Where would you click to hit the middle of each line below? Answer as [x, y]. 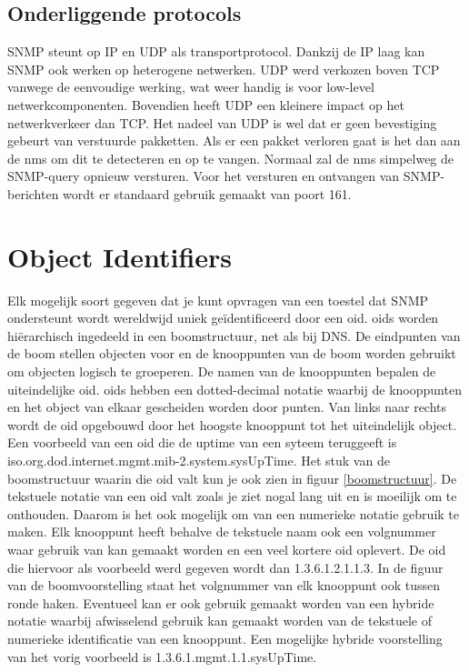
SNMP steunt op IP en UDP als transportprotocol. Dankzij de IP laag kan [216, 51]
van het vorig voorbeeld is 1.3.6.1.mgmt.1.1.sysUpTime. [162, 656]
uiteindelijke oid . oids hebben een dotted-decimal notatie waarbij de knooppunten [234, 389]
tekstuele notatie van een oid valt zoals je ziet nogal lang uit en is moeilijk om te [232, 496]
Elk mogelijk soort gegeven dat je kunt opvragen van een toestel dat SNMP [218, 300]
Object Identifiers [120, 256]
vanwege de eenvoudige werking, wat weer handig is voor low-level [191, 87]
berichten [33, 193]
